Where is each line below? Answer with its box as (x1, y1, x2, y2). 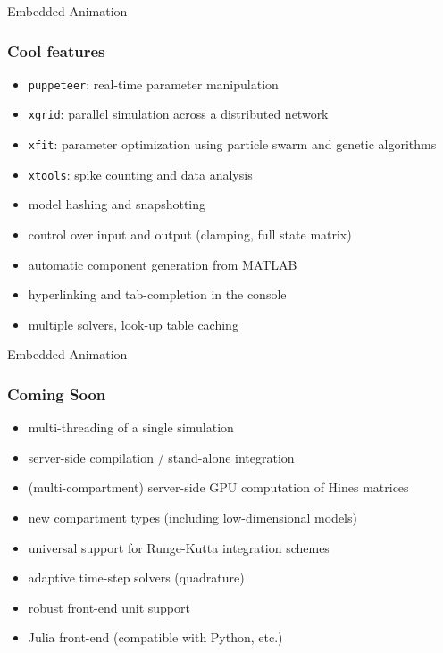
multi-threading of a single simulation (28, 418, 234, 437)
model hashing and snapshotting (28, 195, 206, 213)
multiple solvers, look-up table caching (28, 314, 238, 333)
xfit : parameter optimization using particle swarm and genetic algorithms (28, 135, 437, 154)
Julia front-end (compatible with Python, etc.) (28, 628, 283, 647)
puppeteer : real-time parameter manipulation (28, 74, 279, 93)
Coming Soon (7, 382, 106, 405)
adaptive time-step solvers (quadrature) (28, 568, 245, 587)
